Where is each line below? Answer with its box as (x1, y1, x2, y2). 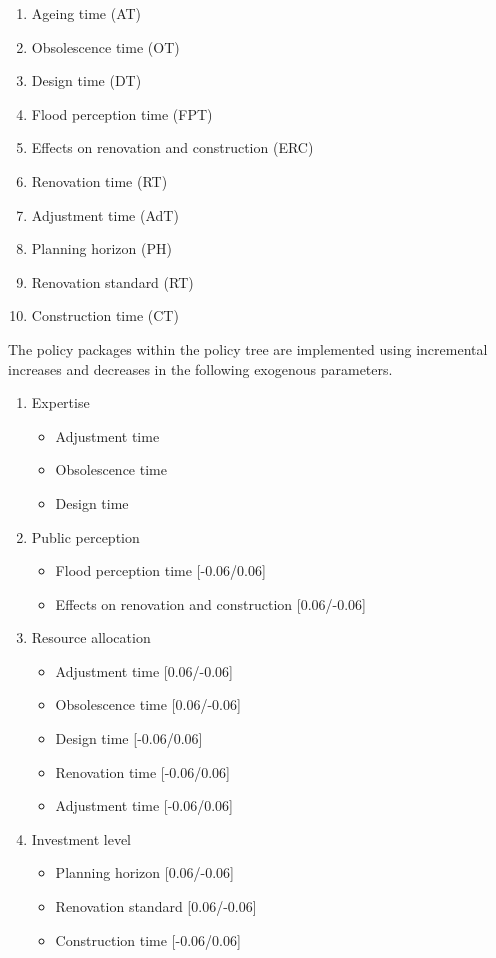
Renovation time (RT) (31, 170, 168, 191)
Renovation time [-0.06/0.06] (55, 761, 231, 782)
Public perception (31, 526, 140, 547)
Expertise (31, 392, 90, 413)
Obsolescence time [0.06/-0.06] (55, 694, 241, 715)
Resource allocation (31, 627, 151, 648)
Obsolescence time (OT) (31, 36, 180, 57)
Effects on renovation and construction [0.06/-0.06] (55, 593, 366, 614)
